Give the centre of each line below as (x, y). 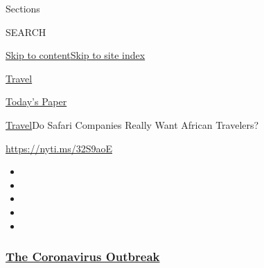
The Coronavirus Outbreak (83, 257)
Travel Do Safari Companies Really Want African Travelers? (132, 124)
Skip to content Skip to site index (76, 55)
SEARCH (26, 32)
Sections (23, 8)
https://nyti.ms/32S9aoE (59, 148)
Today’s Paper (36, 101)
